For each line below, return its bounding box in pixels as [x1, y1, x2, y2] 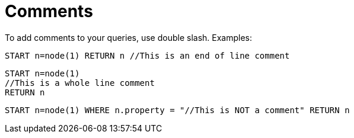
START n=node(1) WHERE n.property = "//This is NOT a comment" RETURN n [5, 105, 350, 115]
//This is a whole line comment [5, 78, 155, 88]
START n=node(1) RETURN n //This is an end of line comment [5, 50, 290, 60]
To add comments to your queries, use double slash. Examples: [5, 32, 253, 43]
